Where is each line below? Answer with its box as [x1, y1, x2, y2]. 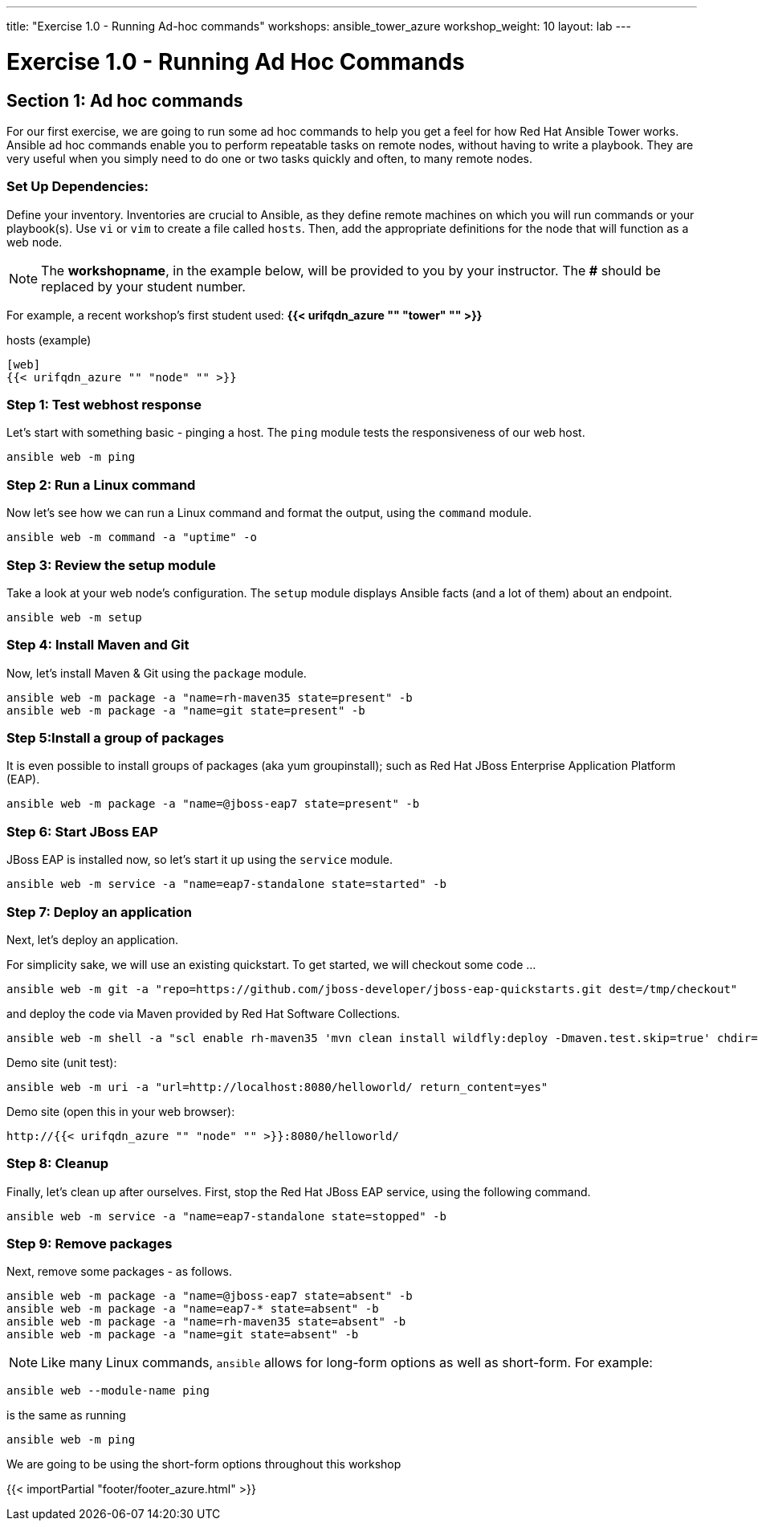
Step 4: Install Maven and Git [6, 637, 189, 654]
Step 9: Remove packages [6, 1236, 173, 1252]
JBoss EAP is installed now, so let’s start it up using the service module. [6, 853, 393, 867]
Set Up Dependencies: [6, 178, 149, 195]
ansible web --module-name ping [6, 1384, 210, 1398]
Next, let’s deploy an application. [6, 932, 179, 947]
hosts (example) [6, 332, 92, 347]
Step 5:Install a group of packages [6, 730, 224, 747]
